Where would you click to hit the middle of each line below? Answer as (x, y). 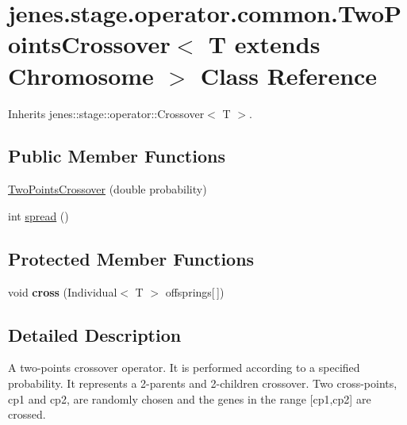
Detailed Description (95, 334)
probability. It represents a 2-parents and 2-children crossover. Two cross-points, (203, 383)
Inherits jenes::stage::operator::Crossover (106, 113)
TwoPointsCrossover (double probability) (108, 189)
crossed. (27, 414)
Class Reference (289, 75)
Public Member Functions (117, 156)
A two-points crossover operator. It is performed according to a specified (184, 368)
